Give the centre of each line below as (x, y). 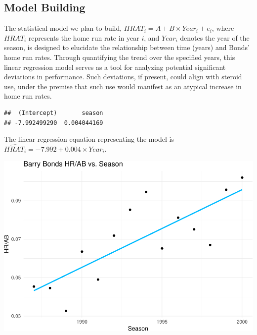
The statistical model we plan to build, (63, 28)
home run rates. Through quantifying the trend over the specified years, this (120, 57)
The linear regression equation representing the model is (89, 139)
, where (223, 28)
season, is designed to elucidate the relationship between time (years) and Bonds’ (127, 47)
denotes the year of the (215, 37)
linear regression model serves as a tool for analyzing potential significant (115, 67)
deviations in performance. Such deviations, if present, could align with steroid (123, 77)
